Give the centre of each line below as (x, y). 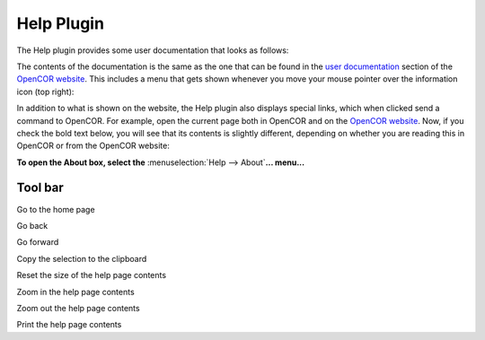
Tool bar (40, 188)
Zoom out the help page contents (78, 308)
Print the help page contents (69, 325)
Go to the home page (56, 209)
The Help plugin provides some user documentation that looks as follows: (153, 50)
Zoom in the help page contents (75, 292)
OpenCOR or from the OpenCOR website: (93, 146)
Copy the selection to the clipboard (82, 258)
